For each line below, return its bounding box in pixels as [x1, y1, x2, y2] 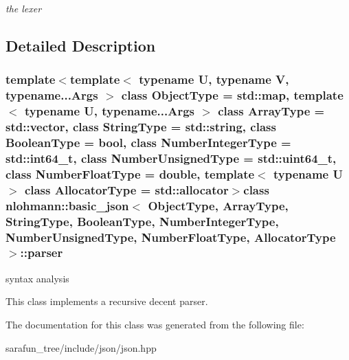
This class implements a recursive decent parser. [5, 294, 208, 308]
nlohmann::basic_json [5, 196, 129, 214]
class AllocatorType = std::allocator [24, 181, 229, 198]
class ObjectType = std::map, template [121, 87, 344, 104]
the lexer [5, 1, 42, 15]
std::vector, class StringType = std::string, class [5, 118, 276, 135]
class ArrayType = [218, 102, 325, 120]
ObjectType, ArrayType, [148, 196, 289, 214]
